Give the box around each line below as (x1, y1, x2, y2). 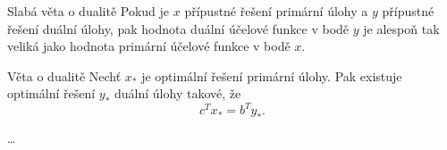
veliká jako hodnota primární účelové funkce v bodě (7, 37, 291, 55)
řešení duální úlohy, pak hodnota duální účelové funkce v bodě (7, 19, 350, 37)
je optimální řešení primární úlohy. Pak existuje (141, 66, 402, 85)
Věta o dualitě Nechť (7, 66, 122, 85)
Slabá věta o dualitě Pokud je (7, 2, 170, 20)
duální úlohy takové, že (114, 84, 241, 103)
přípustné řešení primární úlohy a (184, 2, 368, 20)
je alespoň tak (363, 19, 440, 37)
